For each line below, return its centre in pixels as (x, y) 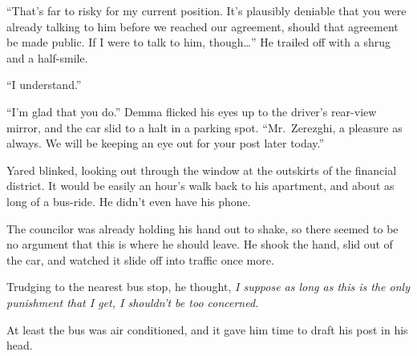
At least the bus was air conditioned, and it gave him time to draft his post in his (207, 329)
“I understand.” (44, 85)
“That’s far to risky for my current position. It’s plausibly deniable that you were (206, 10)
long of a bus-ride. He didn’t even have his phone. (129, 201)
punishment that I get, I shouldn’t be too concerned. (133, 302)
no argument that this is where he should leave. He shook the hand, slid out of (200, 244)
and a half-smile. (47, 57)
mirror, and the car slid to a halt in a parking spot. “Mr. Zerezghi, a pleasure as (204, 127)
